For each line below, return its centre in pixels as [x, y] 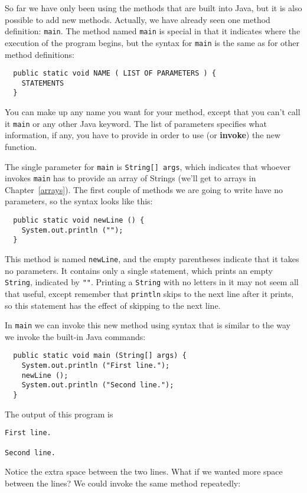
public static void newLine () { [79, 220]
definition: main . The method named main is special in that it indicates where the [153, 31]
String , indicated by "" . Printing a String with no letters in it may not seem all [152, 282]
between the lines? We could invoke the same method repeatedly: [123, 483]
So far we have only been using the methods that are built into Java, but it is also [153, 8]
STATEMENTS [43, 83]
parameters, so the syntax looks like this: [79, 201]
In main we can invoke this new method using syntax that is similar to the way [148, 325]
